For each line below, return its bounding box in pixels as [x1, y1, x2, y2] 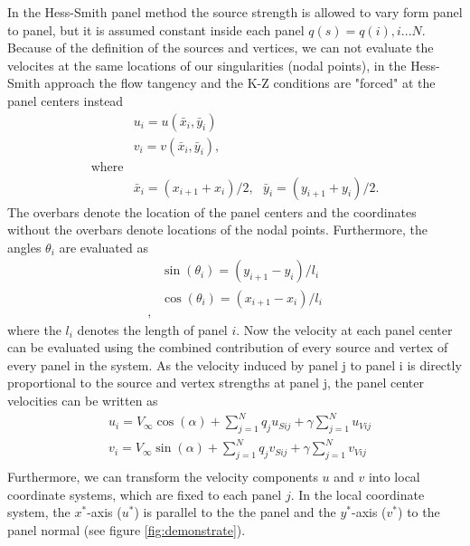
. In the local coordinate [290, 484, 425, 503]
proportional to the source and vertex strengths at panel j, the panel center [7, 373, 424, 392]
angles [7, 237, 42, 256]
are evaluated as [59, 237, 148, 256]
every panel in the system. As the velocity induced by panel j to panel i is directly [7, 355, 462, 374]
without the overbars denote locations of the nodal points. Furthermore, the [7, 220, 428, 239]
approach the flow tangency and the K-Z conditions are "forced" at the [44, 73, 436, 92]
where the [7, 320, 61, 339]
